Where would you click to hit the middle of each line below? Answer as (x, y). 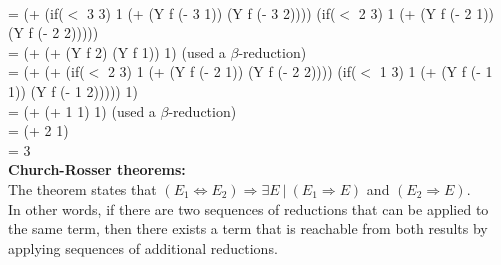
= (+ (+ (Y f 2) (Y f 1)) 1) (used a (117, 51)
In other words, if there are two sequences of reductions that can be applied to (248, 208)
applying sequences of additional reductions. (143, 247)
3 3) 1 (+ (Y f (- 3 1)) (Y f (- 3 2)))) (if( (211, 12)
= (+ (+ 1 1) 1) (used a (82, 110)
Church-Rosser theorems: (97, 169)
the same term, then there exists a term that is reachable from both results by (248, 228)
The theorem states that (82, 188)
